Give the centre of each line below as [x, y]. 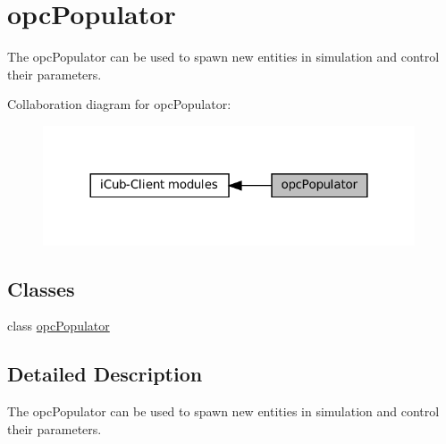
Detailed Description [105, 374]
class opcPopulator [59, 326]
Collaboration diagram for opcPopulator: [119, 104]
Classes [41, 288]
